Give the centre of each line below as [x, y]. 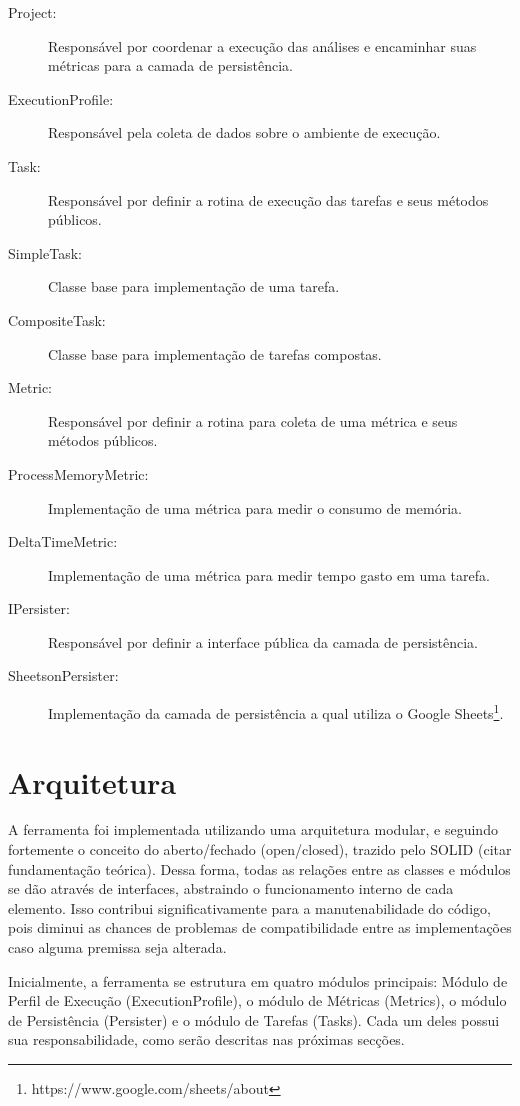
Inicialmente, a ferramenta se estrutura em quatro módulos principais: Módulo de [258, 980]
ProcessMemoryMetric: [78, 473]
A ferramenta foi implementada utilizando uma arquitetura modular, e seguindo [253, 829]
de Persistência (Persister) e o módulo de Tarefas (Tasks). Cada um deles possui [254, 1019]
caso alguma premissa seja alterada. [117, 947]
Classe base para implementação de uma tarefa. [194, 286]
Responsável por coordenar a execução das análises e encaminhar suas [262, 45]
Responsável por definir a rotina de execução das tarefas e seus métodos [268, 199]
